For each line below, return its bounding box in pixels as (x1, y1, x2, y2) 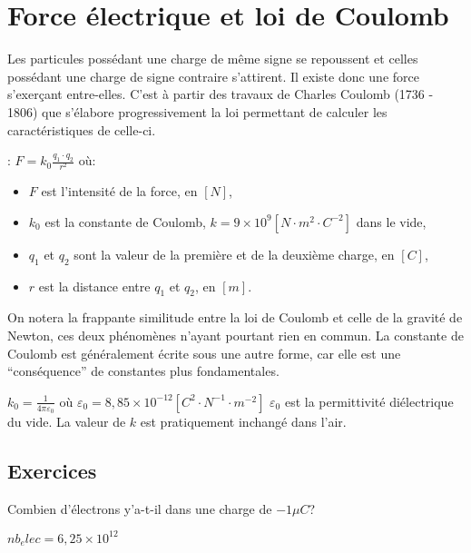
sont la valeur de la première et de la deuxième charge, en (74, 244, 395, 263)
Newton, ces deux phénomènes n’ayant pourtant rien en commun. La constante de (7, 326, 464, 345)
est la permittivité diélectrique (284, 391, 454, 410)
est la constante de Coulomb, (44, 212, 206, 231)
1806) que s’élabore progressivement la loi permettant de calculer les (7, 102, 388, 121)
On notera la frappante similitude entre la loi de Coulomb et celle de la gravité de (7, 308, 463, 327)
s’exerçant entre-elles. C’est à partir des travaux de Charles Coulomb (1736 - (7, 84, 434, 104)
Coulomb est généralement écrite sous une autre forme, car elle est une (7, 343, 401, 362)
